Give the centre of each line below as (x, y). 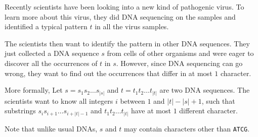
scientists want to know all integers (59, 100)
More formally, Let (34, 90)
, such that (218, 100)
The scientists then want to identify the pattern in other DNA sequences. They (127, 43)
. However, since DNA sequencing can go (179, 63)
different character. (208, 111)
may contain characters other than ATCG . (187, 128)
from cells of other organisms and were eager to (180, 53)
